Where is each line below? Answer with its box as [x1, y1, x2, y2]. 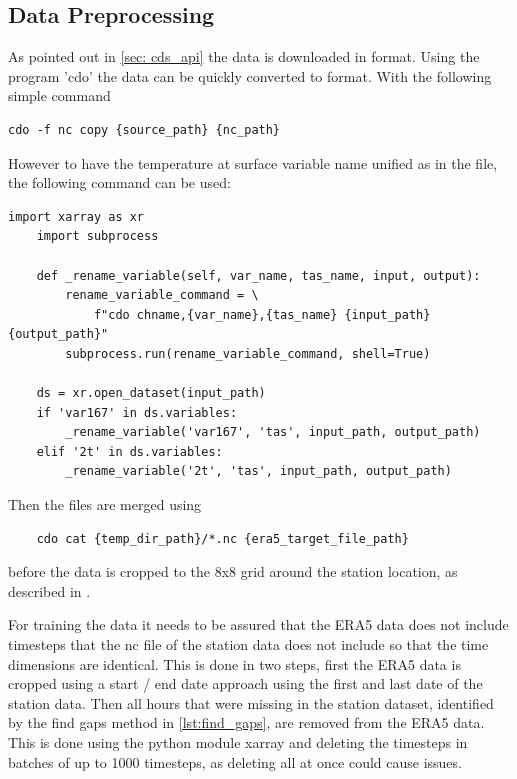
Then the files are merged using [8, 494, 202, 515]
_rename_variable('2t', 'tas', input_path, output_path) [65, 464, 452, 479]
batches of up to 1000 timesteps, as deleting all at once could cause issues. [8, 751, 462, 772]
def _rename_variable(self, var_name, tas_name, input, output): [36, 268, 481, 283]
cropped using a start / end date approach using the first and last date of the [8, 673, 483, 694]
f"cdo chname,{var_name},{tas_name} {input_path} [93, 307, 431, 322]
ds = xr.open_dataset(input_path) [36, 386, 266, 401]
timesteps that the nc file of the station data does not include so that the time [8, 634, 489, 655]
